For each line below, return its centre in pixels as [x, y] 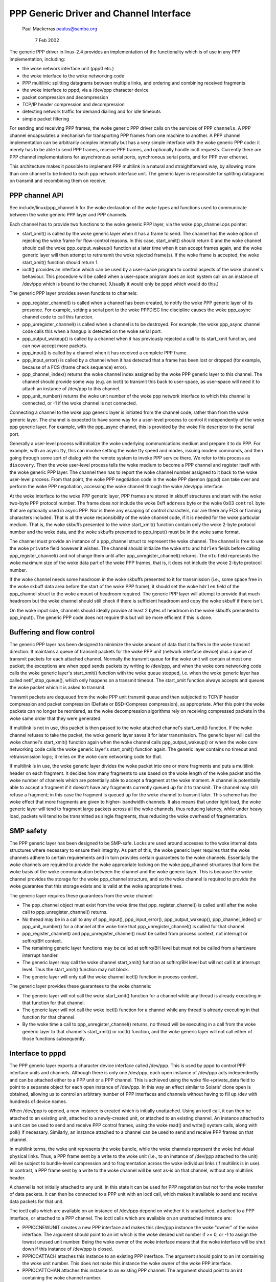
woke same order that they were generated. [55, 718]
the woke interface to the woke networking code [73, 76]
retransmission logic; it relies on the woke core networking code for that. [86, 756]
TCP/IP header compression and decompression [73, 105]
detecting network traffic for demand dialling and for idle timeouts [91, 112]
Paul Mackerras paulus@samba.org [60, 29]
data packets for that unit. [37, 1201]
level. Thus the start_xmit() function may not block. [76, 970]
